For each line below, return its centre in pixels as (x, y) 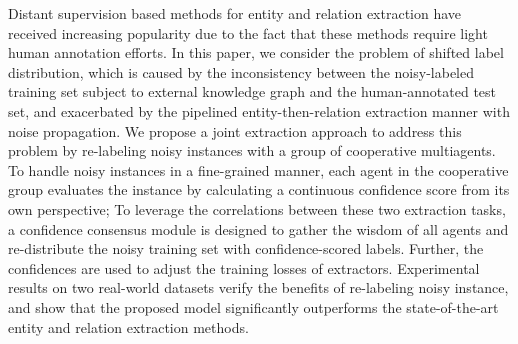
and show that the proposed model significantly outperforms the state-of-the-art (253, 306)
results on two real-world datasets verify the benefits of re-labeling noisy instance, (258, 287)
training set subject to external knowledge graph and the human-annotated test (252, 91)
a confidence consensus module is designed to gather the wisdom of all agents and (258, 228)
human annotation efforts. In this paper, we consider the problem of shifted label (256, 52)
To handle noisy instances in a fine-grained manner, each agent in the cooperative (258, 169)
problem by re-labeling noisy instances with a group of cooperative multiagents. (252, 150)
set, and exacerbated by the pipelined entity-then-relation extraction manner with (259, 110)
